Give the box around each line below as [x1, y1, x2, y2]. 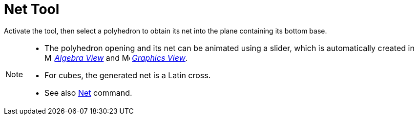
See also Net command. [44, 87, 132, 98]
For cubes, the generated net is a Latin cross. [44, 70, 211, 80]
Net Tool [4, 1, 60, 17]
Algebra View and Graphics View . [54, 52, 188, 63]
